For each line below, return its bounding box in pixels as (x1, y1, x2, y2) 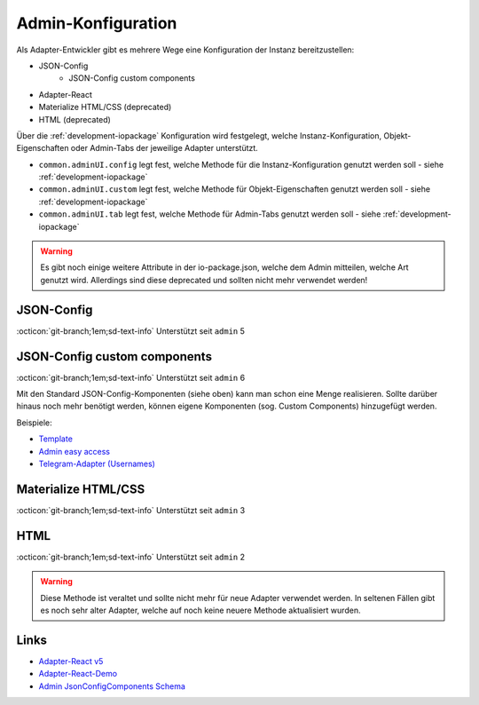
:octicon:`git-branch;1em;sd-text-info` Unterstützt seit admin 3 (16, 504, 246, 515)
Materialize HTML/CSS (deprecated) (38, 102, 172, 113)
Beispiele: (16, 417, 52, 428)
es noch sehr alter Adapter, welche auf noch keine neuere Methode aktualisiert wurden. (40, 605, 361, 615)
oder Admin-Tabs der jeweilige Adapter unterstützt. (70, 143, 259, 154)
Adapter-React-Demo (38, 669, 118, 679)
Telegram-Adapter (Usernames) (38, 458, 155, 469)
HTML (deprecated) (38, 114, 111, 124)
